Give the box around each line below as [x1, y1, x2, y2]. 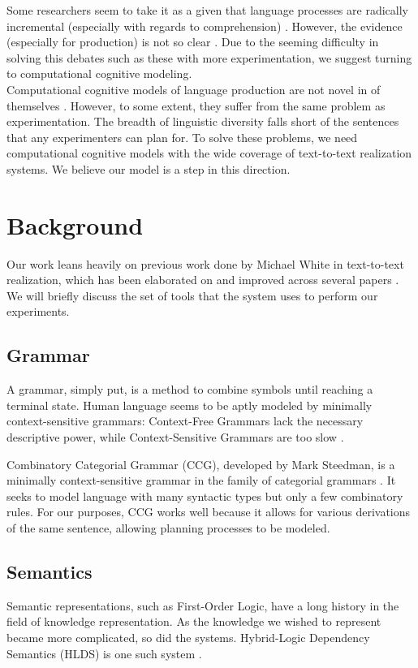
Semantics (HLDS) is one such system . [6, 644, 202, 662]
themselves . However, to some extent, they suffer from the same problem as [6, 97, 386, 114]
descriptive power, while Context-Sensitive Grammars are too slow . [6, 429, 344, 446]
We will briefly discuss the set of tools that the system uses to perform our [6, 287, 378, 304]
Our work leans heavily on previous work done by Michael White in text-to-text [6, 255, 404, 272]
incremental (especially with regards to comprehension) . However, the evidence [6, 17, 403, 34]
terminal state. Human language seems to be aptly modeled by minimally [6, 396, 373, 413]
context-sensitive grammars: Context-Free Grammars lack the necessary [6, 412, 364, 429]
